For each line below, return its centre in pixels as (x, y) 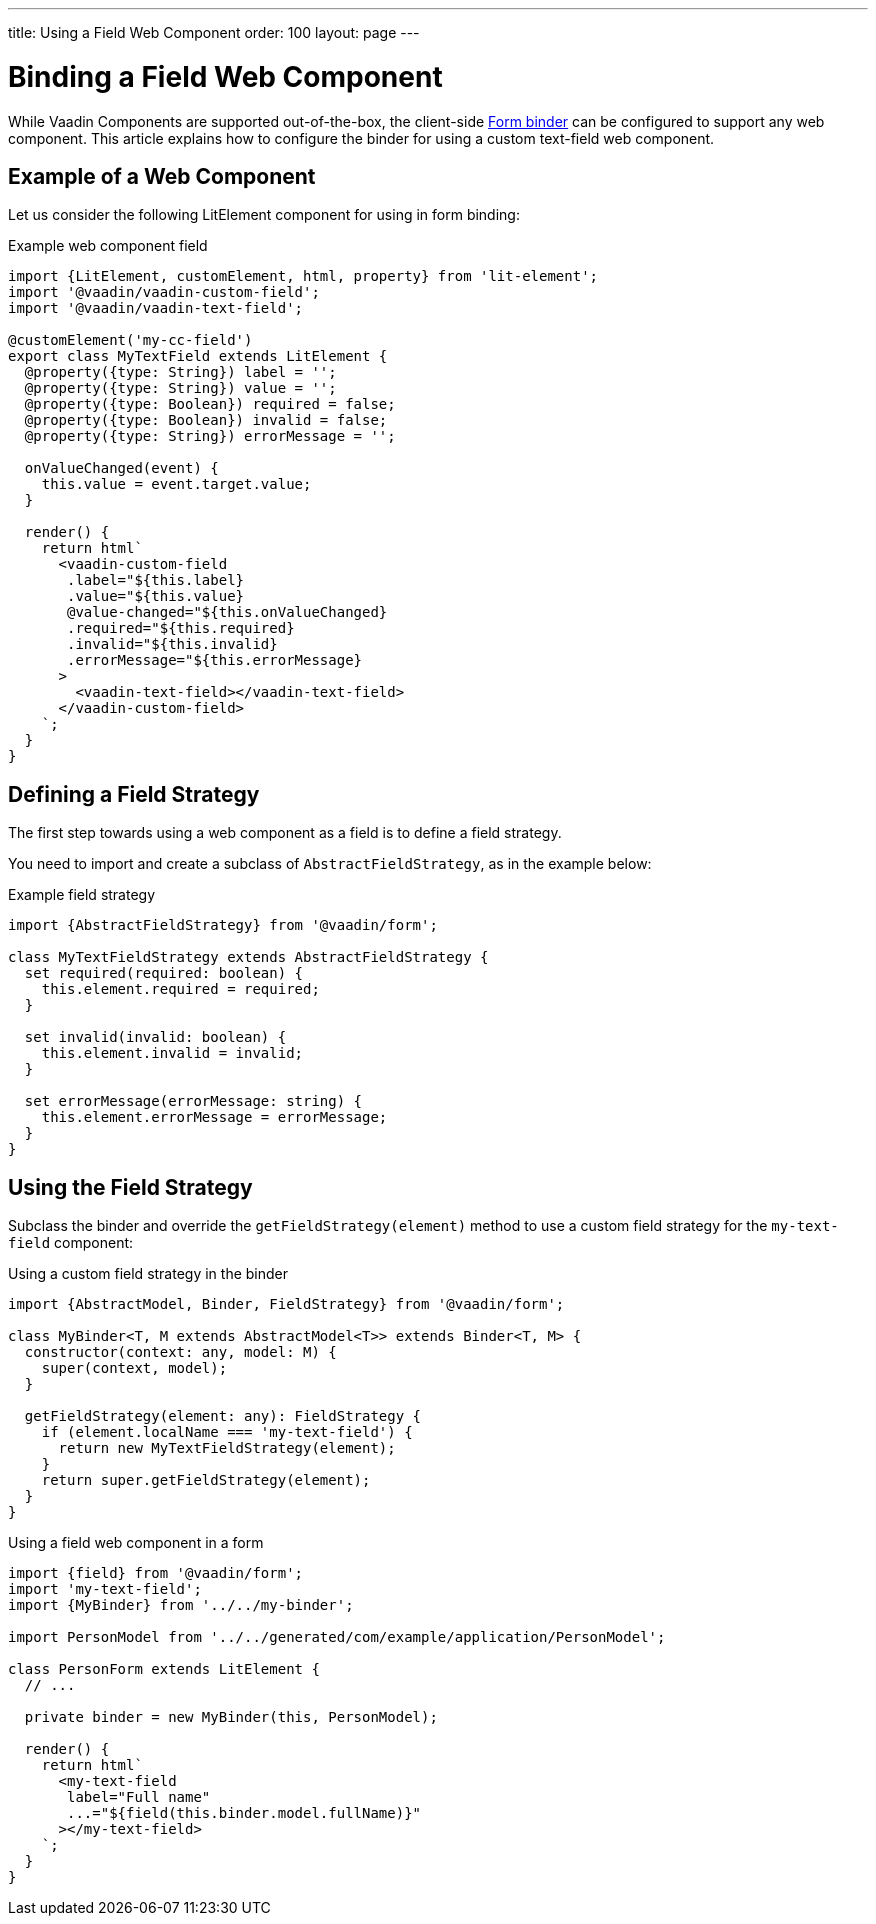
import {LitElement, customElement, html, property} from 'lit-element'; (303, 276)
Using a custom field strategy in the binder (148, 1274)
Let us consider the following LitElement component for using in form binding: (264, 215)
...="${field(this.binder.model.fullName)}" (244, 1813)
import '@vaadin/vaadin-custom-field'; (164, 292)
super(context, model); (134, 1368)
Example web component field (108, 246)
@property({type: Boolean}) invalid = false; (206, 420)
